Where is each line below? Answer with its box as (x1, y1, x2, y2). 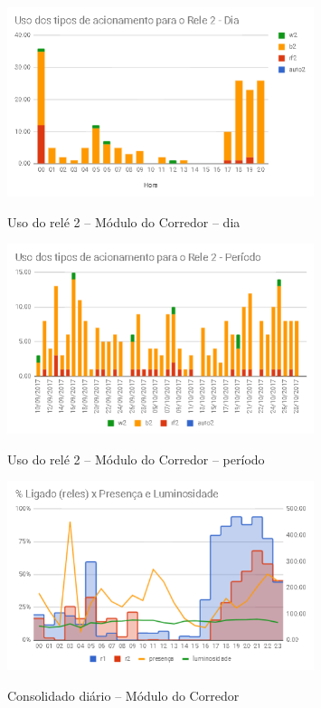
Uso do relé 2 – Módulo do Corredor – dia (7, 212, 241, 231)
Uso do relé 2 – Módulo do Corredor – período (7, 449, 265, 468)
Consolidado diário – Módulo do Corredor (7, 685, 240, 704)
